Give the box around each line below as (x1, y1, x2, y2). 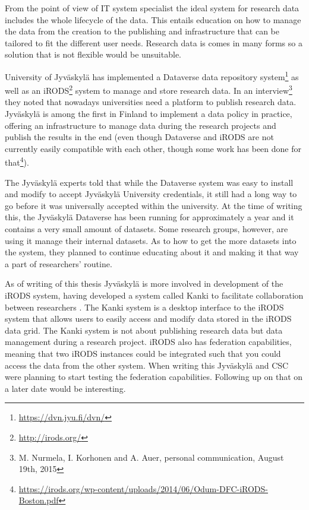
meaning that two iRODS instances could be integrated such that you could (5, 347, 281, 359)
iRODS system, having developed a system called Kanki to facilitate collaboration (5, 289, 304, 302)
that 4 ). (5, 154, 29, 169)
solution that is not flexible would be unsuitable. (5, 48, 181, 61)
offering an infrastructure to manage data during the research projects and (5, 119, 276, 131)
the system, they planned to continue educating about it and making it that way (5, 246, 299, 258)
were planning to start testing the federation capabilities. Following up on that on (5, 370, 303, 383)
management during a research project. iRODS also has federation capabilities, (5, 335, 292, 348)
